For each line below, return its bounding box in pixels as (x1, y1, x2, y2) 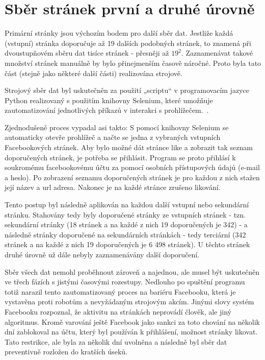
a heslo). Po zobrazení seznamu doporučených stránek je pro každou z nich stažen (5, 172, 260, 182)
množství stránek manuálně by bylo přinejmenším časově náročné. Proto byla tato (5, 57, 261, 68)
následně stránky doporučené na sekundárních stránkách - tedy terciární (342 (5, 229, 246, 239)
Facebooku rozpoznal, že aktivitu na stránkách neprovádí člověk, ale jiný (5, 306, 231, 317)
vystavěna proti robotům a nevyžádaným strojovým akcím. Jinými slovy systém (5, 296, 254, 307)
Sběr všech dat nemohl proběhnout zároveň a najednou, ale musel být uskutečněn (5, 266, 260, 277)
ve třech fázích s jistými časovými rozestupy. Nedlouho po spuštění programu (5, 276, 245, 287)
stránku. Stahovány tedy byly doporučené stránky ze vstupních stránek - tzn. (5, 209, 246, 220)
